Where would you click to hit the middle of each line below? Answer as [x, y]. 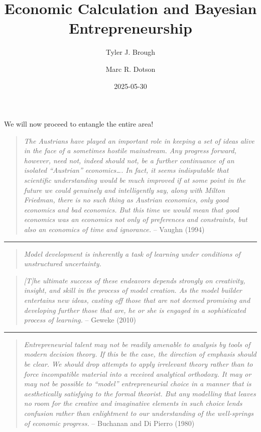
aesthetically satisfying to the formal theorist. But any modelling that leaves [140, 393]
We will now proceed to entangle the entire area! [79, 124]
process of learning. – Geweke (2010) [80, 320]
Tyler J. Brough [130, 52]
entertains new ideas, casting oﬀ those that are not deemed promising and [137, 300]
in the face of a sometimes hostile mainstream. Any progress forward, [130, 150]
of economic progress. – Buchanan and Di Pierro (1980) [109, 423]
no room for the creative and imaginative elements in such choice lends [133, 403]
